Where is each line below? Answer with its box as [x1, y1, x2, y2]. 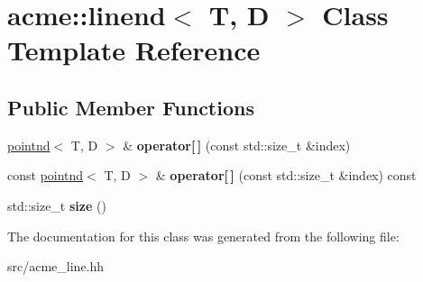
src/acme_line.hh [7, 257, 105, 276]
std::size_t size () [7, 196, 106, 214]
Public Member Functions [7, 93, 254, 121]
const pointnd [7, 166, 84, 185]
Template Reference [7, 32, 261, 68]
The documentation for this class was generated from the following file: [7, 226, 400, 245]
